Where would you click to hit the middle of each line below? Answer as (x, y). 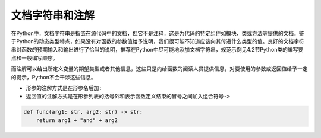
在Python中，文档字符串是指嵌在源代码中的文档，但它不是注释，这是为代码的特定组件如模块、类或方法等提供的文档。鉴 (158, 33)
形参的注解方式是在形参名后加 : (64, 88)
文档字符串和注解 (53, 15)
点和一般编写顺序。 (34, 58)
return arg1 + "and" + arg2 (77, 120)
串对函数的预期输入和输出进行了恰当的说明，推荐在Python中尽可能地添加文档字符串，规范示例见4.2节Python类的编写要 (157, 50)
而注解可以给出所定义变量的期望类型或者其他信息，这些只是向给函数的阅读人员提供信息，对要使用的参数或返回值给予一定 (159, 69)
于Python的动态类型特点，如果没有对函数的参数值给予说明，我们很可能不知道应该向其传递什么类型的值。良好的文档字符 (158, 41)
